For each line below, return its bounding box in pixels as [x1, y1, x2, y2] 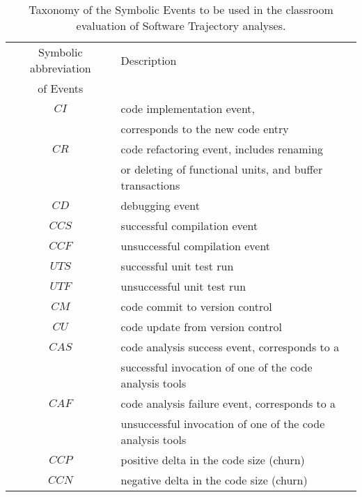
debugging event [120, 197, 200, 213]
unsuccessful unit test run [120, 278, 246, 294]
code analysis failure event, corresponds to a [120, 395, 336, 411]
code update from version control [120, 319, 282, 335]
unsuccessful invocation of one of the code [120, 415, 325, 431]
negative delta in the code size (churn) [120, 472, 308, 488]
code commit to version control [120, 298, 272, 314]
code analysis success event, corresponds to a [120, 339, 340, 355]
